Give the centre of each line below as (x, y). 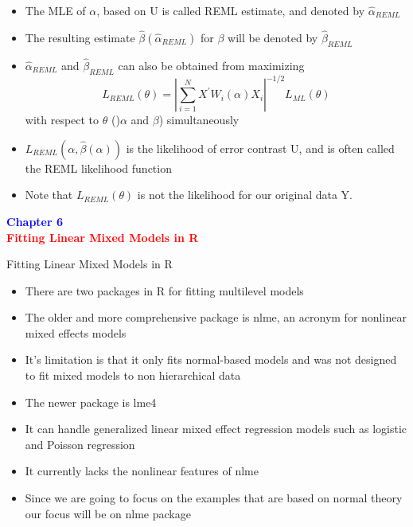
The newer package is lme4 (91, 402)
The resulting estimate (80, 37)
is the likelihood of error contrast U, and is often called (260, 148)
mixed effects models (76, 332)
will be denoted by (273, 37)
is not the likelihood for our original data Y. (245, 195)
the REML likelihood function (98, 168)
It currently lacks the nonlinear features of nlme (142, 471)
